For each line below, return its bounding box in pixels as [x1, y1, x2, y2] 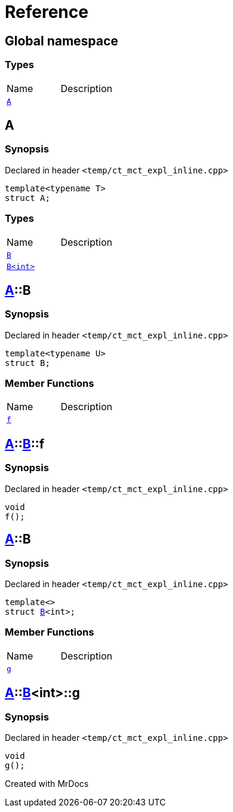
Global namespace [5, 33, 118, 48]
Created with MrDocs [5, 778, 89, 789]
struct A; [5, 193, 50, 203]
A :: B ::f [5, 436, 45, 451]
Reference [5, 2, 88, 22]
